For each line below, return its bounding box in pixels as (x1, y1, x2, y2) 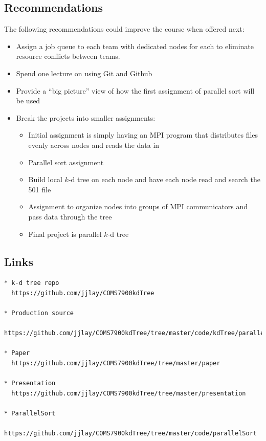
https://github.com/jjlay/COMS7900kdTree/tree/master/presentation (11, 389, 246, 397)
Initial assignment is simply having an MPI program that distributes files (28, 129, 258, 140)
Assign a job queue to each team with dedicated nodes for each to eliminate (16, 40, 254, 51)
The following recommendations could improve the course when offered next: (4, 24, 245, 34)
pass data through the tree (28, 211, 112, 222)
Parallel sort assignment (28, 157, 104, 167)
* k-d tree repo (4, 279, 59, 287)
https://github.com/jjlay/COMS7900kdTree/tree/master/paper (11, 360, 220, 367)
